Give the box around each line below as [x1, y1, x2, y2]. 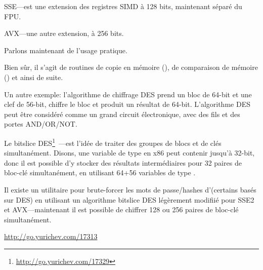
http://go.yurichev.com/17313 [4, 231, 98, 242]
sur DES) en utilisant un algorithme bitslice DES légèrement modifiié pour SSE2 [4, 194, 254, 205]
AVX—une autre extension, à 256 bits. [4, 28, 124, 38]
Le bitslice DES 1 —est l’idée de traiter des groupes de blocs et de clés [4, 136, 222, 148]
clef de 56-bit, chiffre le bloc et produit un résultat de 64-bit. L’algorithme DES [4, 99, 250, 109]
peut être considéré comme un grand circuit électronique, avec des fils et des [4, 108, 240, 119]
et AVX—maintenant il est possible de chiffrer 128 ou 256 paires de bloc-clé [4, 204, 239, 215]
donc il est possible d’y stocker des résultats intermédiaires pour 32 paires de [4, 157, 242, 168]
